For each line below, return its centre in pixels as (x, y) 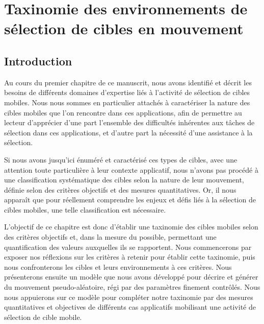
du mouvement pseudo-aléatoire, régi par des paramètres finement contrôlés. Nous (132, 287)
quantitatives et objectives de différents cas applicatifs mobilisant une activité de (130, 307)
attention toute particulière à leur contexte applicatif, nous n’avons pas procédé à (131, 169)
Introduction (38, 61)
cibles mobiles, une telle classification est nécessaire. (85, 209)
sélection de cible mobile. (43, 317)
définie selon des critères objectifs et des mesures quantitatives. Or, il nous (120, 189)
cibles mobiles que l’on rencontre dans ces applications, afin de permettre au (123, 112)
